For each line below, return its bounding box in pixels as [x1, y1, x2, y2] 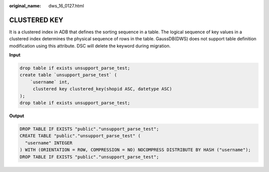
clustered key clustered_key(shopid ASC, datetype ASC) [32, 86, 172, 92]
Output [9, 113, 24, 119]
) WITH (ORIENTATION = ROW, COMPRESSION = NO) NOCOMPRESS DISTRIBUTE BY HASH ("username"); [19, 147, 251, 153]
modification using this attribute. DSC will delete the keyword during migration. [9, 43, 171, 49]
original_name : [9, 3, 41, 8]
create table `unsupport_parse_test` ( [19, 72, 117, 78]
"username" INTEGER [25, 140, 73, 146]
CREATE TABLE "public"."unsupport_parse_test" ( [19, 133, 141, 139]
